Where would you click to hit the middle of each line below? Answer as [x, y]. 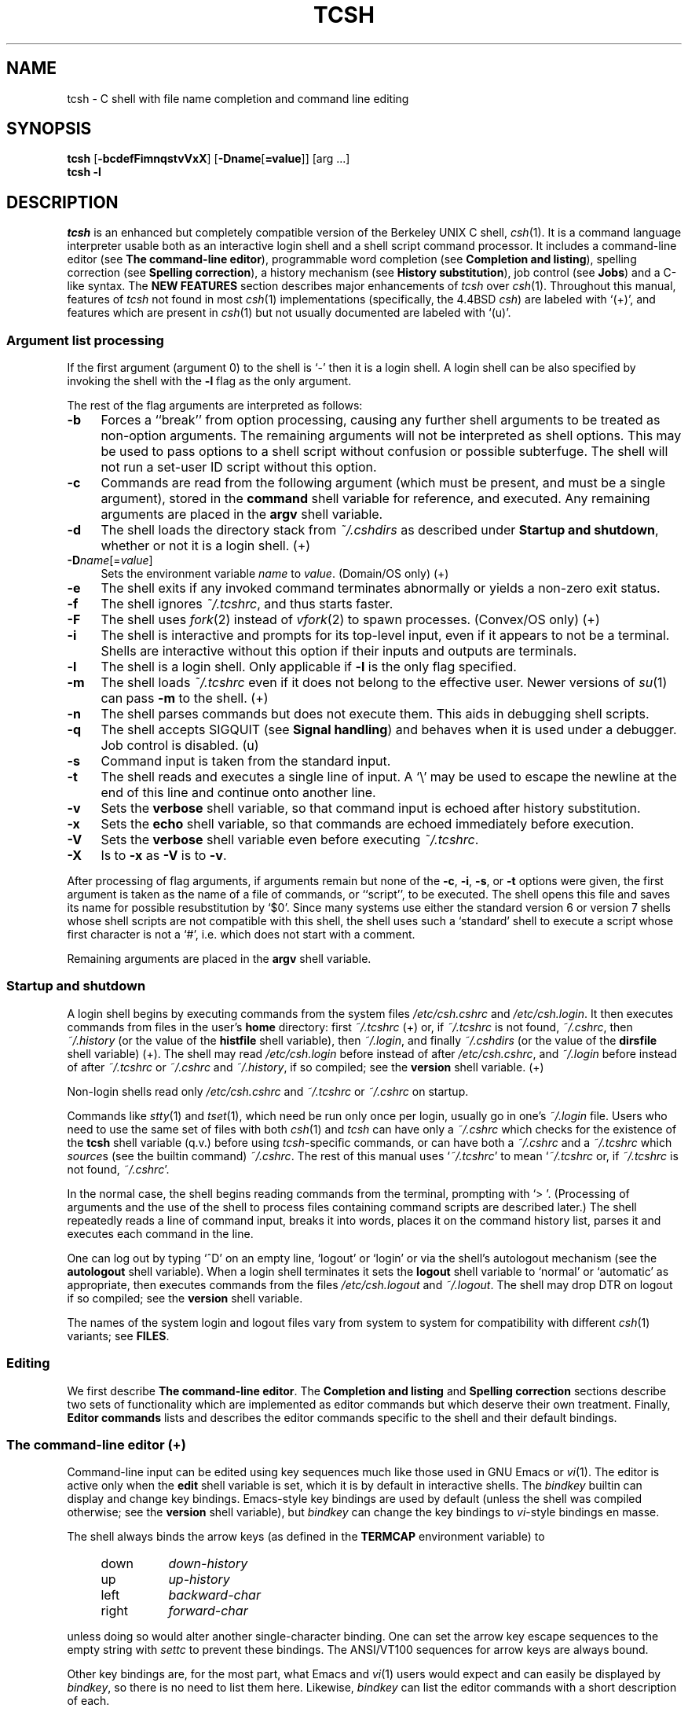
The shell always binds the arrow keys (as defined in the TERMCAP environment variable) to [306, 1537]
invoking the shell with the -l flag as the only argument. [209, 381]
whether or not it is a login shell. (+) [206, 546]
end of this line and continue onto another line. [238, 793]
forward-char [208, 1611]
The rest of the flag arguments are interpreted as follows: [215, 406]
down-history [208, 1564]
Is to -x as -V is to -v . [164, 856]
